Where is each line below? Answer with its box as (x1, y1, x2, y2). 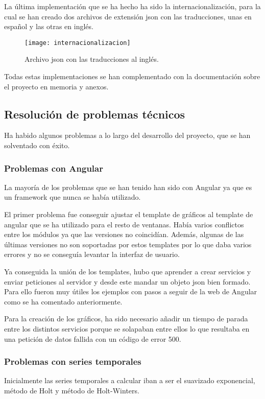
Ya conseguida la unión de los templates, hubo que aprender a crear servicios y (4, 266, 251, 276)
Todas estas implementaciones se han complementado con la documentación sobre (4, 71, 260, 82)
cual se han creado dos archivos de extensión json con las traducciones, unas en (4, 11, 252, 21)
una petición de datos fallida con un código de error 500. (4, 333, 181, 344)
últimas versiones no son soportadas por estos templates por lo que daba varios (4, 239, 252, 249)
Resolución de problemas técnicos (4, 106, 185, 122)
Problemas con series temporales (4, 355, 141, 368)
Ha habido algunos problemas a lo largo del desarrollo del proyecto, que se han (4, 130, 251, 140)
